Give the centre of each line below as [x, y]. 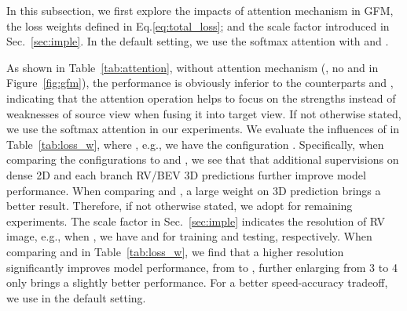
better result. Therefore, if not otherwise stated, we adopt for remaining [180, 206]
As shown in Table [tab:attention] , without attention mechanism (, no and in [192, 67]
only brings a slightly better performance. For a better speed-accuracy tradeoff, [197, 282]
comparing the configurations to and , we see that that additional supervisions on [203, 159]
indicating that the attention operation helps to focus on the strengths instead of [201, 98]
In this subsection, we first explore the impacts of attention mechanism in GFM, [200, 10]
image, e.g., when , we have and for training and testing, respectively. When [189, 236]
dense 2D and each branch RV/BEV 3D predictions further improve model [186, 174]
